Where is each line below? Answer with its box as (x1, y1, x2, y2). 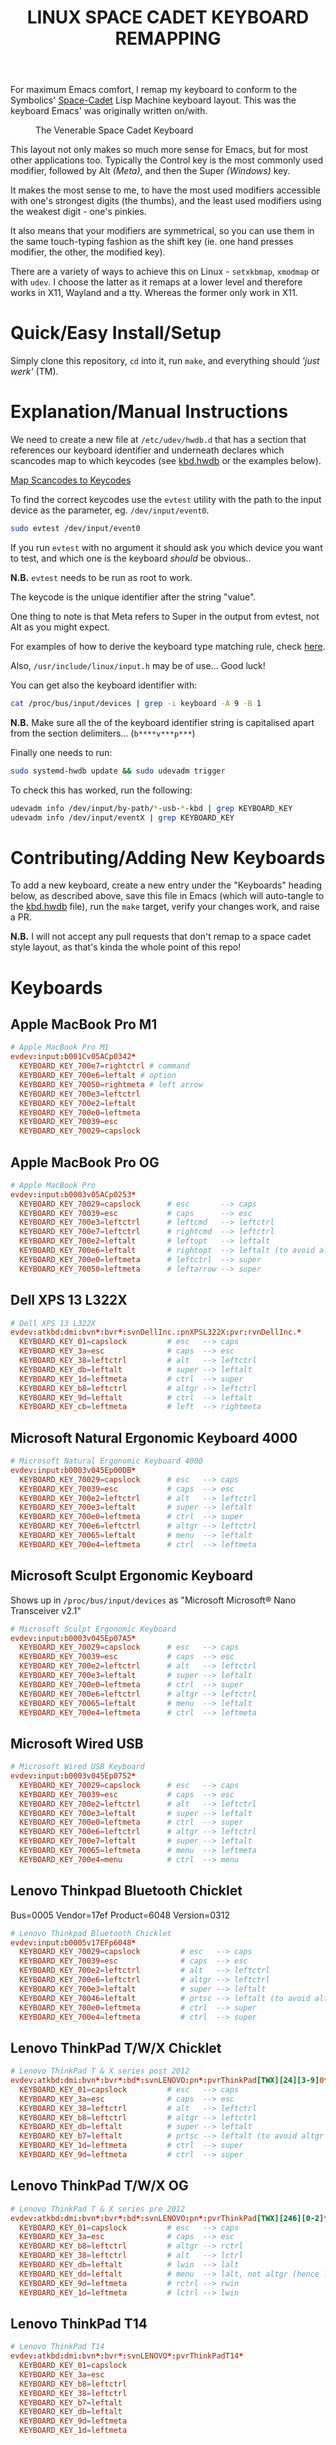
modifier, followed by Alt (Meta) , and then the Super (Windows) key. (10, 165, 291, 177)
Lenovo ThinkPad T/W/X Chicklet (10, 2039, 222, 2056)
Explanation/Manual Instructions (10, 401, 289, 423)
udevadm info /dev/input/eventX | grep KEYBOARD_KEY (10, 812, 235, 823)
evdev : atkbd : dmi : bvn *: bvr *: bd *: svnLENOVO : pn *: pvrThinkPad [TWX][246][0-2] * (10, 2213, 329, 2223)
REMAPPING (114, 27, 222, 50)
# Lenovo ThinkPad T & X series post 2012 (10, 2066, 190, 2076)
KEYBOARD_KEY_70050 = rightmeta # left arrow (19, 1079, 203, 1090)
